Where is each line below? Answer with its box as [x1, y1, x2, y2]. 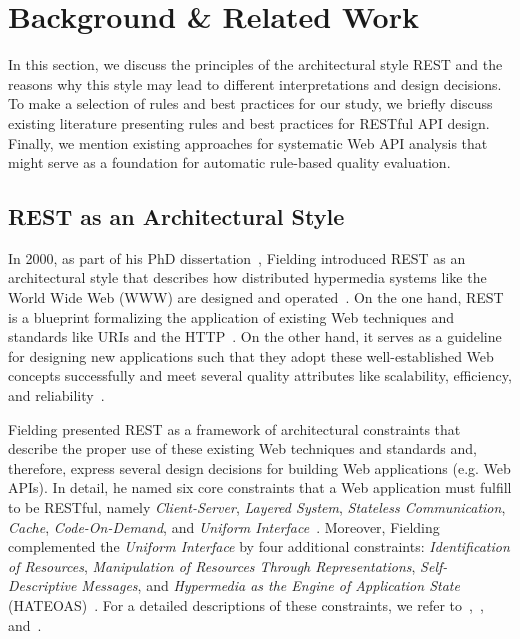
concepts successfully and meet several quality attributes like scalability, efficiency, [8, 365, 512, 386]
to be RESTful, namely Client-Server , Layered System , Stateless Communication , [8, 497, 506, 518]
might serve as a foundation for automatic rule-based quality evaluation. [8, 152, 451, 173]
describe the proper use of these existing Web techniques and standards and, [8, 438, 477, 459]
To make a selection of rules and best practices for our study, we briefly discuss [8, 93, 493, 114]
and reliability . [8, 385, 105, 406]
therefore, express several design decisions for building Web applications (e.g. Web [8, 457, 511, 478]
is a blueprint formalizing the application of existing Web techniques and [8, 306, 455, 327]
